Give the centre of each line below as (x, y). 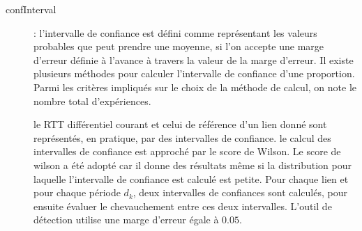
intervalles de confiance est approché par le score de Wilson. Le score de (187, 151)
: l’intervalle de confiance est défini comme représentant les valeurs (175, 32)
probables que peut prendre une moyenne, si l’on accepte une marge (179, 46)
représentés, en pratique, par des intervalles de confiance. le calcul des (182, 137)
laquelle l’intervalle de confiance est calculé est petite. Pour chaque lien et (191, 178)
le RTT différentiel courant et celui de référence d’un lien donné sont (180, 124)
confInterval (31, 9)
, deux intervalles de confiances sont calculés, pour (240, 192)
